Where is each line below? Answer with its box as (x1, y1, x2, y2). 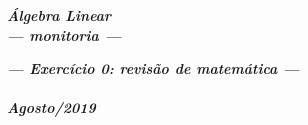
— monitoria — (7, 24, 122, 45)
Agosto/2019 (7, 97, 96, 118)
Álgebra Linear (7, 5, 112, 25)
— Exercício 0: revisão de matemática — (7, 58, 300, 79)
